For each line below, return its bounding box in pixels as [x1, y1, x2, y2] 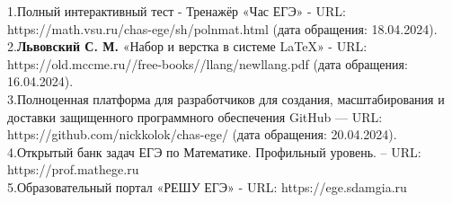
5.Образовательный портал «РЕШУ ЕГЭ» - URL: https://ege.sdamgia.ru [7, 177, 407, 196]
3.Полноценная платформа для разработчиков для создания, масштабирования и [7, 89, 445, 108]
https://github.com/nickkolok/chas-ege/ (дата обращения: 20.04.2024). [7, 125, 397, 144]
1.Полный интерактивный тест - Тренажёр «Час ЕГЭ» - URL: [7, 2, 346, 20]
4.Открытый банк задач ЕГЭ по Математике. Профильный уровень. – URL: [7, 142, 421, 161]
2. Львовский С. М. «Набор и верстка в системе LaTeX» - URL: [7, 37, 368, 56]
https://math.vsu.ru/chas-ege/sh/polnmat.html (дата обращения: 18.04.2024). [7, 19, 438, 38]
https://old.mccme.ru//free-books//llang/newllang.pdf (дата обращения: [7, 54, 408, 73]
